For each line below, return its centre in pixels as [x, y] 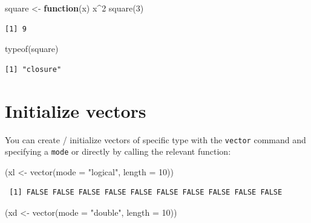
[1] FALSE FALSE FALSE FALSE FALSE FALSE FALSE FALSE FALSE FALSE [146, 192]
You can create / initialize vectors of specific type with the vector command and [155, 139]
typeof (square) [32, 49]
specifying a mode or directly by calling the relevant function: [118, 151]
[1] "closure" [33, 69]
